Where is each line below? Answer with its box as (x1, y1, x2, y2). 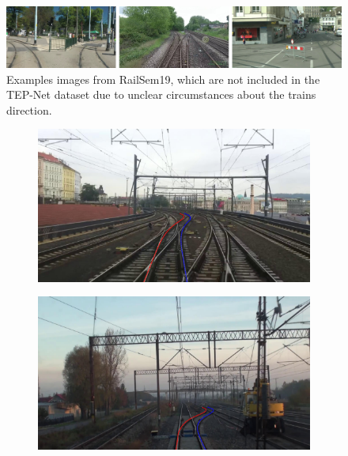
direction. (6, 101, 52, 118)
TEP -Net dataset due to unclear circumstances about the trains (6, 86, 316, 103)
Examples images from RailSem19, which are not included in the (6, 70, 320, 87)
